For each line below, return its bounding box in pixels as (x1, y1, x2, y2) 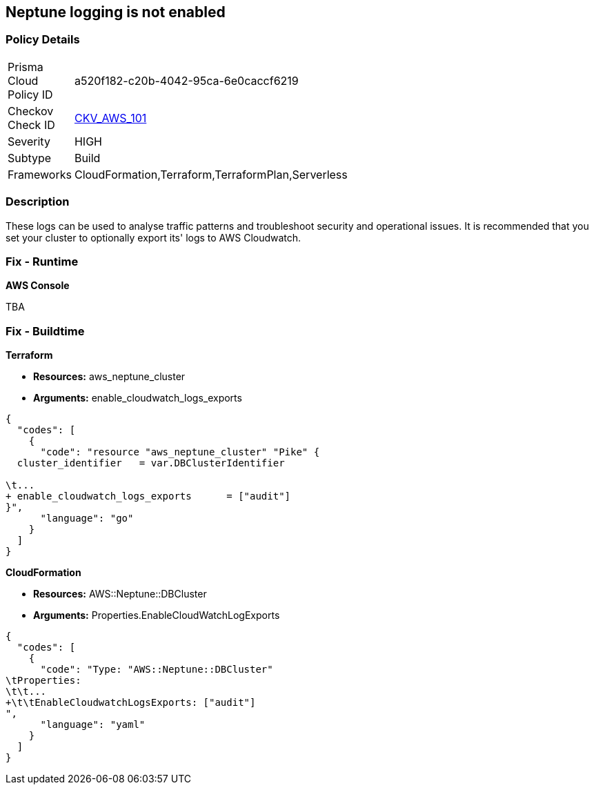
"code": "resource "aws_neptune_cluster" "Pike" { (40, 446, 320, 458)
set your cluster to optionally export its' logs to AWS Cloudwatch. (6, 231, 301, 244)
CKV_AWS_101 (74, 110, 147, 125)
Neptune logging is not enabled (6, 3, 226, 21)
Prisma (8, 59, 43, 74)
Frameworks (8, 167, 72, 181)
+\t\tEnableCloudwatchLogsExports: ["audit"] (6, 697, 256, 709)
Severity (8, 134, 50, 148)
